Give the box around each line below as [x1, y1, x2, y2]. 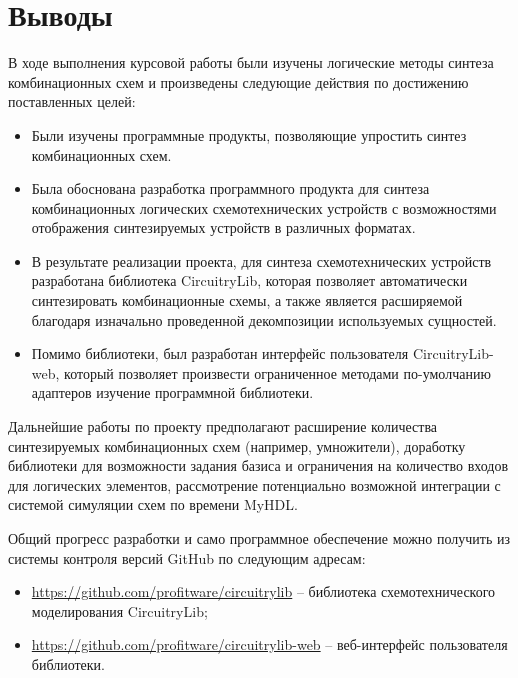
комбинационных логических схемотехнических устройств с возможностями [31, 197, 497, 218]
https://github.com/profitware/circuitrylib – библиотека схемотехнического [31, 581, 496, 602]
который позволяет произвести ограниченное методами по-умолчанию [64, 362, 491, 383]
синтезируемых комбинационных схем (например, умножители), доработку [8, 435, 466, 456]
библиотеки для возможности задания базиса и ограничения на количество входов [8, 455, 509, 476]
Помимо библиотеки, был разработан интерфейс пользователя [31, 343, 409, 364]
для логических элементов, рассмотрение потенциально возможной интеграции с [8, 474, 501, 495]
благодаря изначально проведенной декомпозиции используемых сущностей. [31, 309, 497, 330]
